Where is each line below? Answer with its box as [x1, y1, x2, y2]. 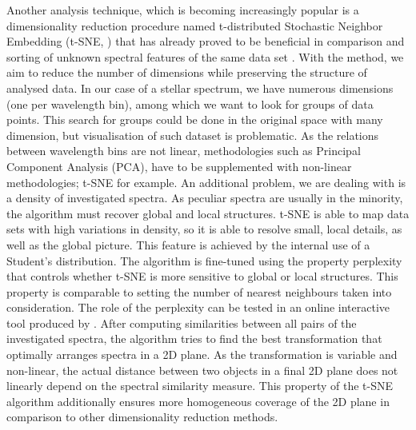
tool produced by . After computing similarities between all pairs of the [6, 314, 357, 331]
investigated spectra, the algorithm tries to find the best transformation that [6, 330, 382, 347]
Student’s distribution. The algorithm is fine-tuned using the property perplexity [6, 252, 402, 269]
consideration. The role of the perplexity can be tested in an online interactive [6, 299, 390, 316]
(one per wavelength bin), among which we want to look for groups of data [6, 95, 374, 112]
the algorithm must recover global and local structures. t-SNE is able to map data [6, 205, 410, 221]
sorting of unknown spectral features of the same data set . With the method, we [6, 48, 404, 65]
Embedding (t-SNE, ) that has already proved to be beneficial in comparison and [6, 33, 405, 50]
